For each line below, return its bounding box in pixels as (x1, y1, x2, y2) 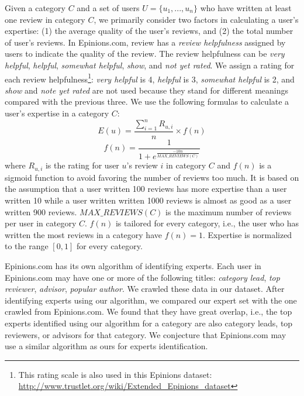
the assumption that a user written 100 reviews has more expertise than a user (5, 182, 287, 195)
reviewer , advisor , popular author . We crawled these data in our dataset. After (5, 283, 285, 295)
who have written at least (200, 2, 292, 13)
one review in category (5, 13, 85, 25)
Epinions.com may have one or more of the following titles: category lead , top (5, 271, 280, 283)
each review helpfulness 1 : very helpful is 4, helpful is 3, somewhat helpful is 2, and (5, 71, 295, 85)
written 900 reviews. (5, 205, 77, 218)
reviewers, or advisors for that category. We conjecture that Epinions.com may (5, 328, 286, 340)
